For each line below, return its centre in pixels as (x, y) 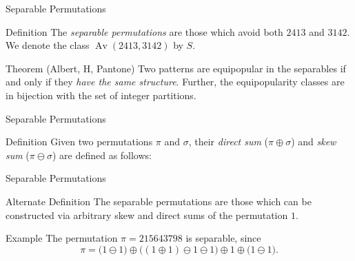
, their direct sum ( (229, 142)
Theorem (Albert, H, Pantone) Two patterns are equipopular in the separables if (176, 68)
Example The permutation (62, 238)
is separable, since (223, 238)
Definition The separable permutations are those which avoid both (144, 31)
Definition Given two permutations (79, 142)
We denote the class (48, 45)
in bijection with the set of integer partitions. (101, 95)
